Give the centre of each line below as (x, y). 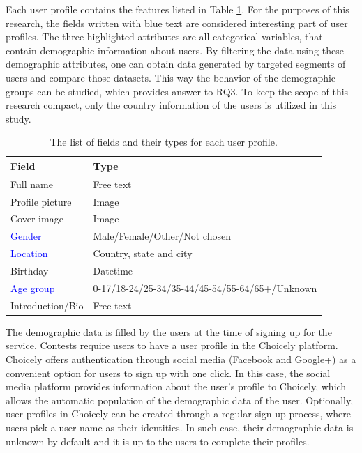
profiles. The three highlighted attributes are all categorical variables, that (164, 37)
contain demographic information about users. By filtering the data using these (175, 50)
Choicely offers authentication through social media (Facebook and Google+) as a (181, 359)
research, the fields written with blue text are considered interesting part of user (177, 23)
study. (18, 118)
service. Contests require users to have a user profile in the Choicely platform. (172, 345)
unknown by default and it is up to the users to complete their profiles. (158, 441)
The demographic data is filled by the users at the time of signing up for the (169, 331)
